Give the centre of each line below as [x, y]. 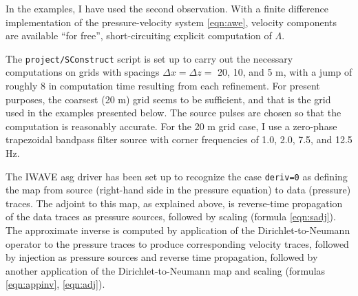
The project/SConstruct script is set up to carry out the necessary [149, 58]
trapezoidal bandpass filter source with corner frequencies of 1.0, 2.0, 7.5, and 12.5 [179, 139]
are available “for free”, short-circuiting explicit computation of [139, 35]
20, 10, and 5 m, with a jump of [285, 72]
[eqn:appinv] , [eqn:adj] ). [55, 284]
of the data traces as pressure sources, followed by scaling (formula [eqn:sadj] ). [171, 216]
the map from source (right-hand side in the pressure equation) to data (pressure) [178, 190]
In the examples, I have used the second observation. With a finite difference [167, 8]
